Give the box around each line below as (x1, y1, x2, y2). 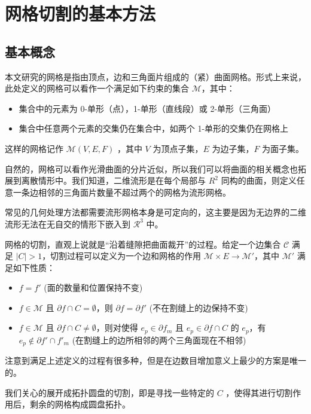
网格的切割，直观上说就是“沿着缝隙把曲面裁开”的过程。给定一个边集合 (5, 238, 281, 250)
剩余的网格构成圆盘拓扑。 (29, 398, 130, 410)
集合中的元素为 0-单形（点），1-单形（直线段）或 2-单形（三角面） (19, 102, 276, 114)
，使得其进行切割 (225, 386, 293, 398)
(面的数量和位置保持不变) (44, 281, 143, 294)
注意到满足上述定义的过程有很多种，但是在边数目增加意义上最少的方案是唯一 (5, 354, 306, 367)
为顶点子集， (153, 142, 203, 154)
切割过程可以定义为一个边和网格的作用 (50, 249, 202, 262)
